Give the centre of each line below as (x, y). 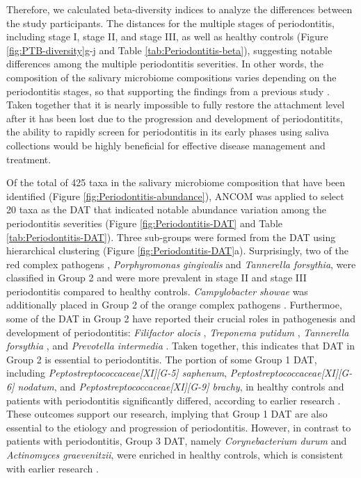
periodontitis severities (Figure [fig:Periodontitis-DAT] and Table (144, 223)
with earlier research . (53, 468)
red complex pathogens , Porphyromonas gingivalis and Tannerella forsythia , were (181, 264)
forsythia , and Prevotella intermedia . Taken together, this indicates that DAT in (180, 346)
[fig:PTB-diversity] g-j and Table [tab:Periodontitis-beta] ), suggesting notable (169, 50)
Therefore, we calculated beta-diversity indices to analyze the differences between (179, 9)
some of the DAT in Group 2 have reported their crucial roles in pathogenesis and (181, 319)
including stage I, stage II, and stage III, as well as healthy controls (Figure (167, 36)
